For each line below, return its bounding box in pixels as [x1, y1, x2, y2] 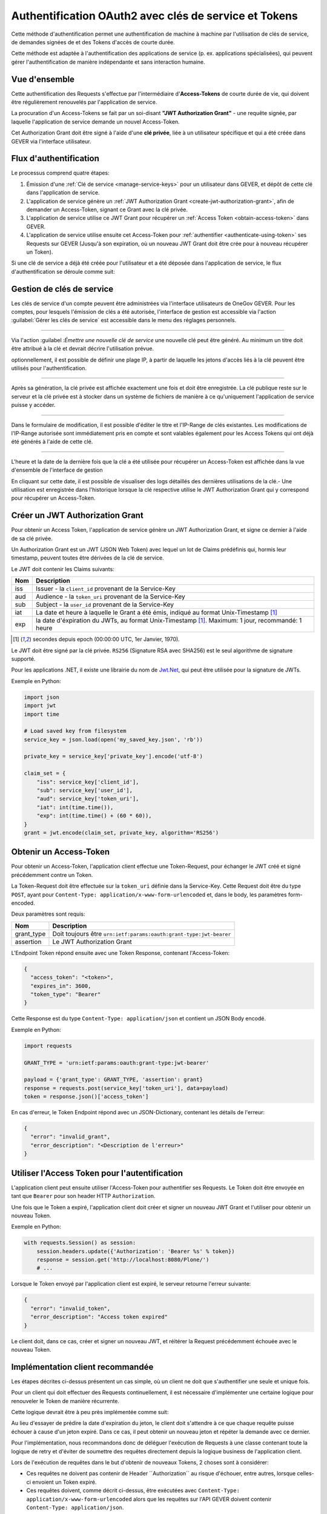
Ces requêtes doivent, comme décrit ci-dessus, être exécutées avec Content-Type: [26, 1487, 240, 1494]
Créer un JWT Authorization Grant [11, 511, 144, 521]
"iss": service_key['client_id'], [36, 778, 139, 785]
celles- [297, 1470, 314, 1477]
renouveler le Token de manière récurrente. [11, 1397, 120, 1404]
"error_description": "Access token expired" [30, 1314, 168, 1320]
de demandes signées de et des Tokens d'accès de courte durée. [11, 38, 175, 45]
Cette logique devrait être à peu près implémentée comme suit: [11, 1409, 169, 1416]
